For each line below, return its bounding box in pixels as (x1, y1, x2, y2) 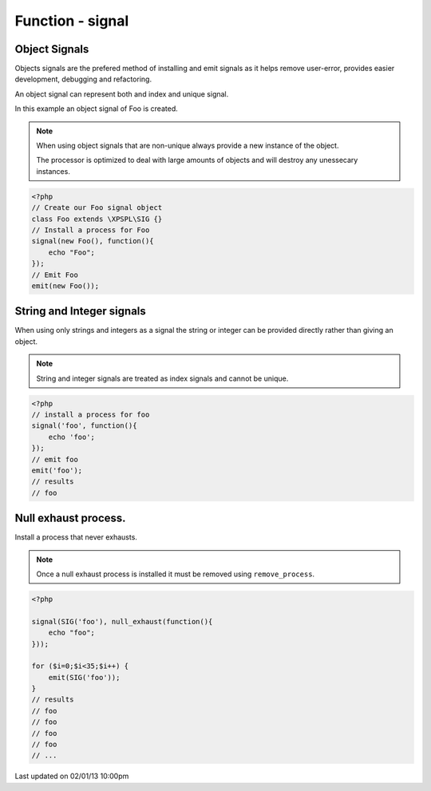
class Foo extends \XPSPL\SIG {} (31, 214, 163, 223)
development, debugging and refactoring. (14, 74, 152, 84)
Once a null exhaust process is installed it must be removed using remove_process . (36, 569, 315, 579)
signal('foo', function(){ (31, 421, 137, 430)
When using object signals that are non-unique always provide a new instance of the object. (36, 140, 339, 151)
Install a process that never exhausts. (14, 532, 137, 542)
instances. (36, 166, 71, 176)
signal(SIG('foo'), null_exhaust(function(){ (31, 617, 213, 626)
